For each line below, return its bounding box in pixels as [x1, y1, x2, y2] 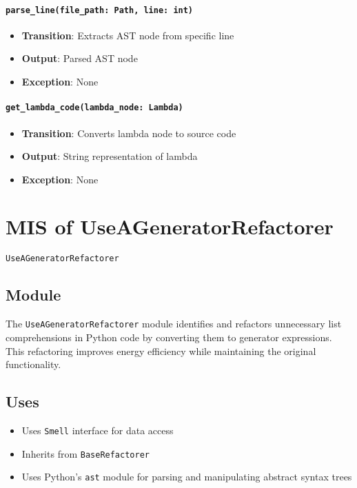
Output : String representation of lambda [21, 149, 198, 163]
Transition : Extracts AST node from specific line [21, 28, 234, 42]
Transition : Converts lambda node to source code [21, 125, 236, 140]
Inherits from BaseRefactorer [21, 446, 150, 460]
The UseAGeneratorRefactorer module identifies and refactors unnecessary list [6, 316, 342, 331]
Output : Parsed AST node [21, 51, 138, 65]
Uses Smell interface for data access [21, 423, 174, 437]
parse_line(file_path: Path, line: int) [6, 5, 194, 15]
